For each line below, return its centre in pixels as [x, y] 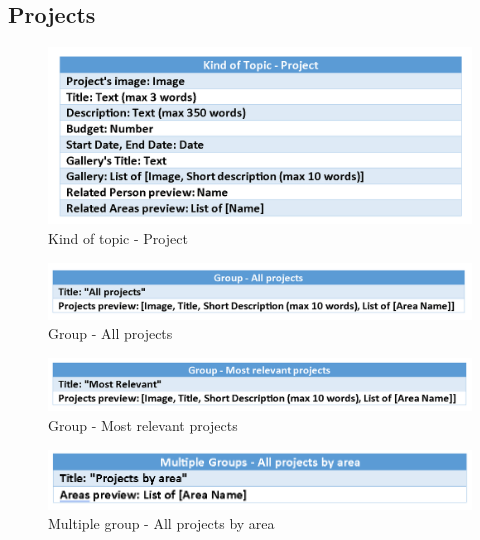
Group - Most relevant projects [143, 424]
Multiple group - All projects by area [161, 523]
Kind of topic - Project [118, 238]
